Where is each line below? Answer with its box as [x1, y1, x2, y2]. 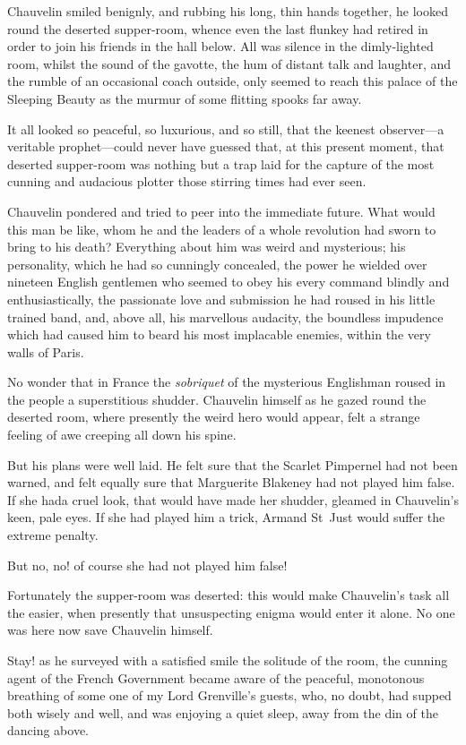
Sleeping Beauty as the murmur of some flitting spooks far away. [7, 89, 362, 107]
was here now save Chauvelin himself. [7, 621, 213, 639]
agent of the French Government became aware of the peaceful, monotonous [7, 668, 425, 687]
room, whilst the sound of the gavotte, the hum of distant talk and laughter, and [7, 54, 452, 73]
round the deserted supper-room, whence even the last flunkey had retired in [7, 19, 428, 38]
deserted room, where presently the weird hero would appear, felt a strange [7, 407, 420, 426]
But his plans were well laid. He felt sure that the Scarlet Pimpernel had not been [7, 455, 458, 474]
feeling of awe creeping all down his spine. [7, 425, 237, 444]
